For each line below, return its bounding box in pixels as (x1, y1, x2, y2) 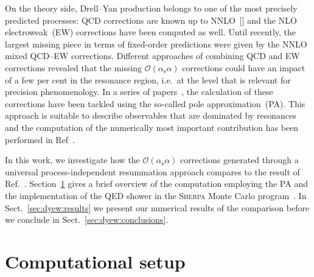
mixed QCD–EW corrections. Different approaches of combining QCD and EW (5, 49, 300, 62)
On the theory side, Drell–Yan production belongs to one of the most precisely (5, 2, 298, 14)
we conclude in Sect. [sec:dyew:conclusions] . (5, 213, 169, 226)
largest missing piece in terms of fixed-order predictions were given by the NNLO (5, 37, 307, 50)
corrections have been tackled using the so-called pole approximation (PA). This (5, 97, 305, 110)
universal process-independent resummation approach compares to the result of (5, 165, 300, 178)
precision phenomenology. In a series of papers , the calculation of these (5, 85, 273, 98)
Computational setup (5, 248, 186, 273)
